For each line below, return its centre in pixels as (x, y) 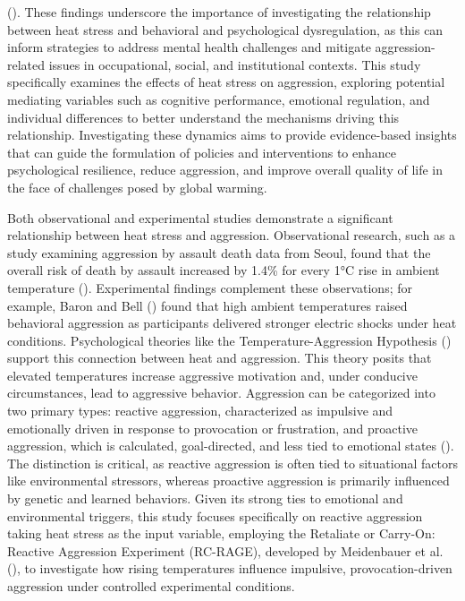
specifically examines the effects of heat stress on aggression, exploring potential (226, 82)
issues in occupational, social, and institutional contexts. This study (235, 64)
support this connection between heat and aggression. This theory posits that (220, 358)
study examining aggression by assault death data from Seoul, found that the (219, 252)
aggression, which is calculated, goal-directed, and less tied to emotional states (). (231, 446)
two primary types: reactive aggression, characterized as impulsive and (200, 411)
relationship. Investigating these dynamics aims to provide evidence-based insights (232, 135)
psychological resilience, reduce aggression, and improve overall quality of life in (225, 170)
